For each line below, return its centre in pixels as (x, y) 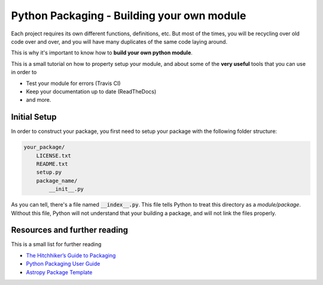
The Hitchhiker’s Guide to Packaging (71, 255)
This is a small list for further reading (56, 244)
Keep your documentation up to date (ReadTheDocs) (91, 91)
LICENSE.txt (54, 155)
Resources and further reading (70, 230)
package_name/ (57, 181)
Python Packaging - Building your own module (129, 16)
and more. (39, 100)
